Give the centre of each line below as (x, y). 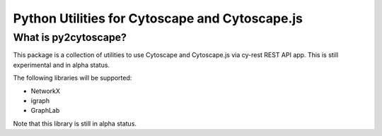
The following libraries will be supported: (73, 78)
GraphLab (45, 111)
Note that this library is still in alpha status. (75, 123)
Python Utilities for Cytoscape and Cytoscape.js (158, 18)
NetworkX (45, 91)
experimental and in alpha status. (61, 65)
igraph (40, 100)
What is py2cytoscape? (70, 37)
